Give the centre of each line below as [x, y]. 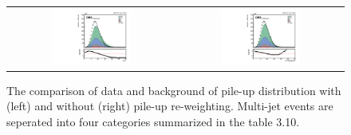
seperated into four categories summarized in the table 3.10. [153, 121]
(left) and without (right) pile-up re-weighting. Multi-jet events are [170, 106]
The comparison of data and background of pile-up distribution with [174, 90]
